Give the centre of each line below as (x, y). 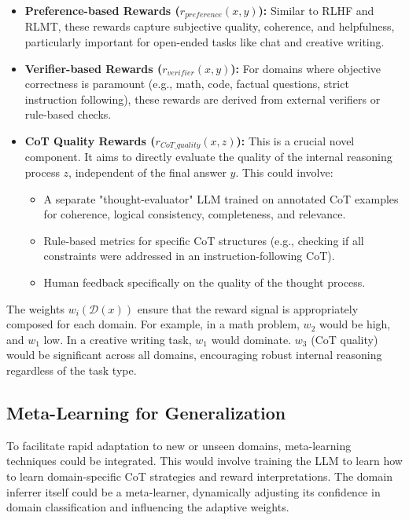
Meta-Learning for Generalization (146, 412)
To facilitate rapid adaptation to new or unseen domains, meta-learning (179, 445)
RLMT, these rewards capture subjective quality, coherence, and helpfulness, (210, 26)
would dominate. (251, 339)
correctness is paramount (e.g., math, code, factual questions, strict (187, 84)
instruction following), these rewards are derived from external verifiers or (203, 99)
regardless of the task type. (72, 370)
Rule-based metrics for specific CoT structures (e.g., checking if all (204, 240)
